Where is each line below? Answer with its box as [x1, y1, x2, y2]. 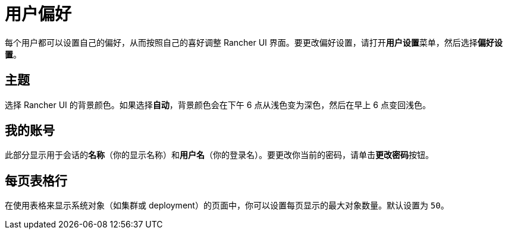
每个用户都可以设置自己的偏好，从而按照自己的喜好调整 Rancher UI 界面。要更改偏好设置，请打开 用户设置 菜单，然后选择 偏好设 [5, 37, 503, 48]
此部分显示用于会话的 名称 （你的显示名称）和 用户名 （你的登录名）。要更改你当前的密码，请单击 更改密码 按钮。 [5, 150, 434, 160]
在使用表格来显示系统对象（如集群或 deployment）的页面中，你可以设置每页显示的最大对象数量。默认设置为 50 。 [5, 200, 449, 211]
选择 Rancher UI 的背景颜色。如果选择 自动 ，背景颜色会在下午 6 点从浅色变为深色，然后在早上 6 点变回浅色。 [5, 99, 431, 110]
